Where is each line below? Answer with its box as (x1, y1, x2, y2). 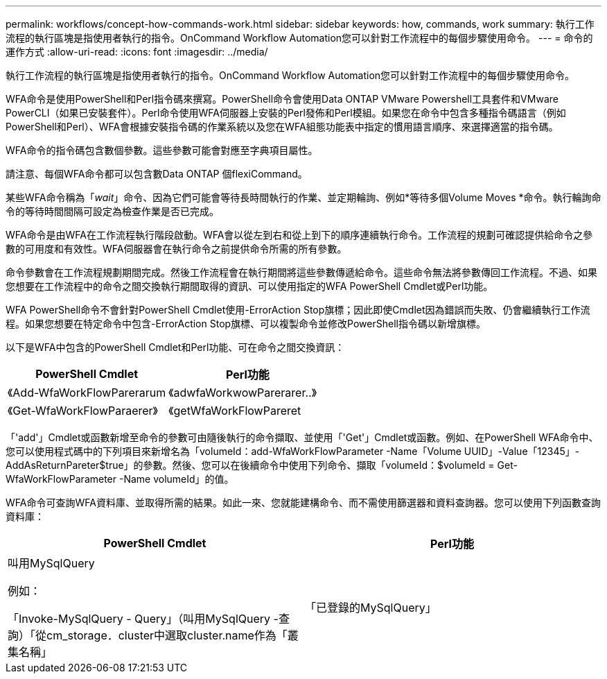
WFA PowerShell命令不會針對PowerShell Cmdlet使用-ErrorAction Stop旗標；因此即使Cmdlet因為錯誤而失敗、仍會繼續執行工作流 (6, 304, 590, 316)
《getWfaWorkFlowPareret (168, 404, 301, 418)
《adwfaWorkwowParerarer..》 (168, 386, 317, 399)
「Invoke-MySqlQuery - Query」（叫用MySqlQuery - (8, 612, 279, 626)
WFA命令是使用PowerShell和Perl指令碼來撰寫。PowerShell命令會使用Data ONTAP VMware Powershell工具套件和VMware (6, 93, 558, 105)
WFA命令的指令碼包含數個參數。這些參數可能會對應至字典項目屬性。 (6, 144, 318, 156)
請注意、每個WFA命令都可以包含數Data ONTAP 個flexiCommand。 (6, 168, 308, 180)
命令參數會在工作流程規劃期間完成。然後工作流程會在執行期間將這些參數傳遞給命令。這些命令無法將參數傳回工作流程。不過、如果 (6, 266, 597, 278)
